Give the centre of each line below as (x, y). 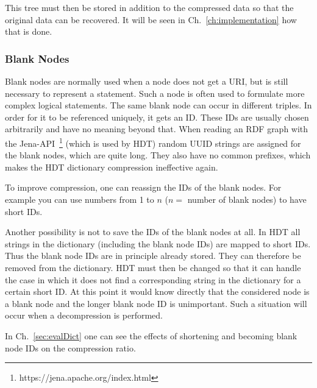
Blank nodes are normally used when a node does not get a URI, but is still (147, 81)
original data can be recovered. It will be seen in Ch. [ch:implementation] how (151, 19)
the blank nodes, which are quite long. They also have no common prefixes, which (158, 155)
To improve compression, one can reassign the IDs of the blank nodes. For (143, 187)
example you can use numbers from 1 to (80, 199)
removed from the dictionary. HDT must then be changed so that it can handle (153, 267)
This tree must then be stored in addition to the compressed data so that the (149, 7)
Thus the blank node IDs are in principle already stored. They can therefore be (153, 256)
